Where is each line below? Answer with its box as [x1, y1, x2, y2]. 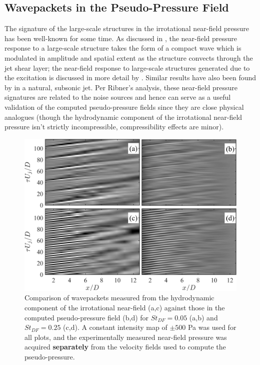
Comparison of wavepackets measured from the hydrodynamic [24, 292, 214, 303]
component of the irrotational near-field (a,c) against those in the [24, 302, 225, 313]
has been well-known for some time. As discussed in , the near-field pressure [4, 33, 237, 43]
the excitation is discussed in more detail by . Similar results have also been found [4, 72, 256, 83]
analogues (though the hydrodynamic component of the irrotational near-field [4, 111, 242, 122]
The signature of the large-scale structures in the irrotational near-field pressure [4, 23, 249, 34]
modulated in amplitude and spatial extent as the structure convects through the [4, 52, 253, 63]
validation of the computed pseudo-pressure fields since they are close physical [4, 101, 244, 112]
